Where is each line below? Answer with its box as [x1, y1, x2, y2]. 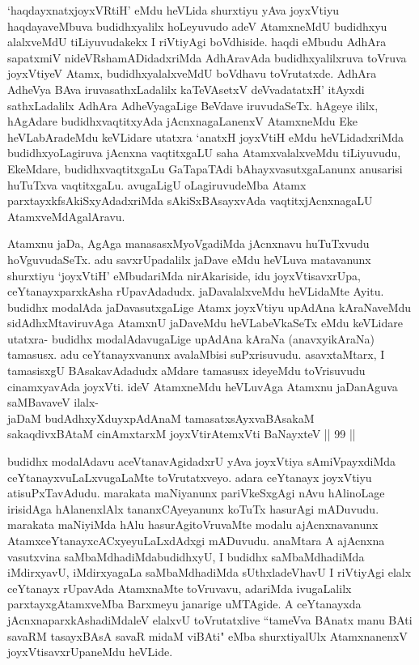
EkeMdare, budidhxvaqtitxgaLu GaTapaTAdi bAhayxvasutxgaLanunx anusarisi [7, 160, 403, 177]
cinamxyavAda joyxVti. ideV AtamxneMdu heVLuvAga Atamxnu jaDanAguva [7, 377, 398, 394]
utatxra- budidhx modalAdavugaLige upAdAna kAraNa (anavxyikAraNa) [7, 330, 375, 347]
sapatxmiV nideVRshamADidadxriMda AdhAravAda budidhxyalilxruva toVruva [7, 49, 407, 66]
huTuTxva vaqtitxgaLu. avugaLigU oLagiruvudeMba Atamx [7, 176, 307, 193]
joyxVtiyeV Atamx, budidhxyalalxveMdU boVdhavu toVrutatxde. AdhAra [7, 65, 377, 82]
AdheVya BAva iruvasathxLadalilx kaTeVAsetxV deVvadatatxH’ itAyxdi [7, 80, 365, 97]
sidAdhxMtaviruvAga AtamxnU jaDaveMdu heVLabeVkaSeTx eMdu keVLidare [7, 314, 403, 331]
